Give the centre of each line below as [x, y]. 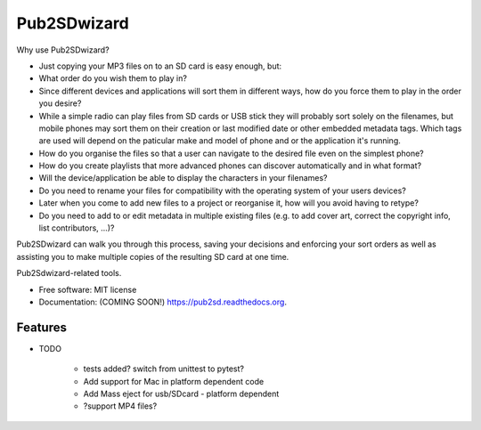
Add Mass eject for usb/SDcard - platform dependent [181, 394]
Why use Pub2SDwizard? [63, 50]
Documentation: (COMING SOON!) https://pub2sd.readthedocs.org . [163, 302]
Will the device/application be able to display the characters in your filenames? [183, 178]
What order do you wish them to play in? [113, 78]
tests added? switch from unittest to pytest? [164, 369]
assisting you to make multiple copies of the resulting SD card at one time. [153, 256]
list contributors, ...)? [77, 228]
